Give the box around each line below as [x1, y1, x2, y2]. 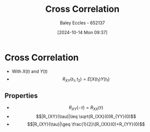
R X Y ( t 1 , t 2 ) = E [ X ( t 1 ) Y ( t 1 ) [62, 76, 110, 83]
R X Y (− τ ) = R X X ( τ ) [69, 105, 104, 112]
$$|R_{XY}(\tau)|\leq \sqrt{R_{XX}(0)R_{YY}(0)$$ [36, 114, 137, 120]
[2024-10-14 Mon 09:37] [57, 29, 108, 35]
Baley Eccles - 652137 [60, 20, 105, 26]
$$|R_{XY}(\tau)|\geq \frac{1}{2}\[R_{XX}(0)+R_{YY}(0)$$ [27, 121, 145, 127]
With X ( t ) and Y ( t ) [11, 68, 48, 74]
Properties [4, 91, 38, 100]
